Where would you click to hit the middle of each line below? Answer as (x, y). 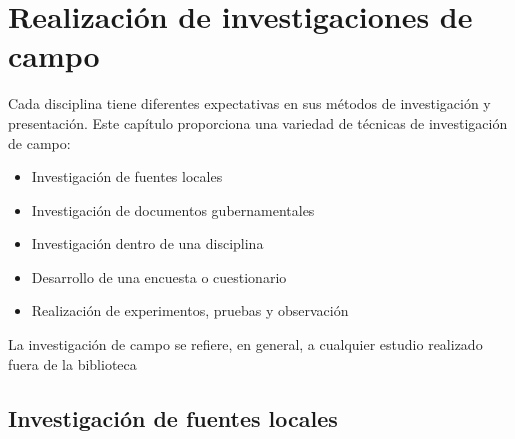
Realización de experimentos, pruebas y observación (190, 310)
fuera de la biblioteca (72, 363)
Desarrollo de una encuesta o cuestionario (159, 276)
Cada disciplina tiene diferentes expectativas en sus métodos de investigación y (249, 103)
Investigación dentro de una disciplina (147, 243)
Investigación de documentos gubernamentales (173, 209)
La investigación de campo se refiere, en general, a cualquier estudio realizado (245, 344)
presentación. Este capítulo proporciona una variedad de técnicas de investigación (258, 122)
